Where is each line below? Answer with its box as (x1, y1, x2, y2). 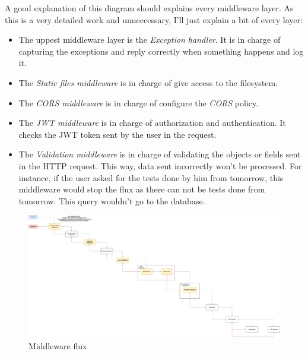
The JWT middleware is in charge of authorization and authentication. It (18, 116, 286, 129)
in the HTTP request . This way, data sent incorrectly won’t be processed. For (18, 159, 302, 172)
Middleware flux (28, 339, 87, 352)
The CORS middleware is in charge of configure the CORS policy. (18, 96, 259, 109)
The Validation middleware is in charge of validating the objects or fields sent (18, 148, 301, 160)
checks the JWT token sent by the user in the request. (18, 128, 217, 140)
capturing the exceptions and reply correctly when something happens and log (18, 45, 304, 57)
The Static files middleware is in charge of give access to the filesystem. (18, 76, 278, 88)
